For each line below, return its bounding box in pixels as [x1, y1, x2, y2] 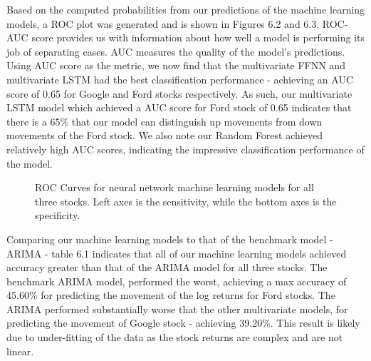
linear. [6, 343, 34, 358]
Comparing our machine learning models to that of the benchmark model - [6, 231, 333, 246]
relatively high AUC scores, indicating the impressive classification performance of [6, 141, 365, 156]
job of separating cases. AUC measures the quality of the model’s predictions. [6, 44, 345, 59]
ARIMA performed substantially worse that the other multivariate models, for [6, 301, 348, 316]
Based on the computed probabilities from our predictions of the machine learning [6, 2, 365, 16]
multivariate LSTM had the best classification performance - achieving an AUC [6, 71, 354, 86]
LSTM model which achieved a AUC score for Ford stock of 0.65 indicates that [6, 100, 352, 115]
